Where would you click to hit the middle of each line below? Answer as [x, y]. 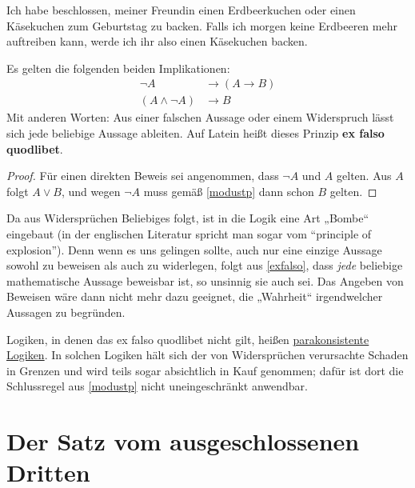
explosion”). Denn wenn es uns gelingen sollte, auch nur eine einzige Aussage [194, 249]
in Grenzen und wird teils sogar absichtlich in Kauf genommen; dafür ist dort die [205, 370]
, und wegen [91, 191]
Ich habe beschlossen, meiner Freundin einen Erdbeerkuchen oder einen [181, 10]
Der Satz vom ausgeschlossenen [183, 441]
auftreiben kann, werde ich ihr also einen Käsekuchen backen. [157, 41]
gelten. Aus [364, 176]
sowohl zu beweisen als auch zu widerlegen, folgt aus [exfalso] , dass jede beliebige [205, 265]
